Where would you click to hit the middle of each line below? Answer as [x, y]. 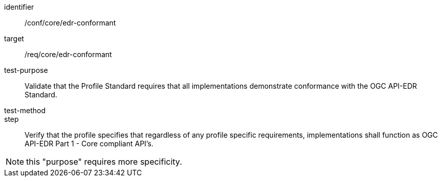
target [14, 38]
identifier [19, 7]
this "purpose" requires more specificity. [104, 162]
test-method [25, 110]
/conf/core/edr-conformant [70, 23]
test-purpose [26, 70]
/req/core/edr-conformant [68, 54]
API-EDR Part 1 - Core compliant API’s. [89, 144]
